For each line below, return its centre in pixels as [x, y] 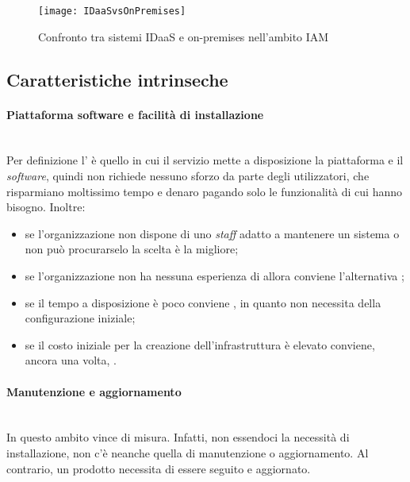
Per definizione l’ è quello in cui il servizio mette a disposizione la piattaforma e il [205, 160]
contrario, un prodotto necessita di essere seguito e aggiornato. [159, 468]
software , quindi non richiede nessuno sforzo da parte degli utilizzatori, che [188, 176]
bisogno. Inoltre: [46, 207]
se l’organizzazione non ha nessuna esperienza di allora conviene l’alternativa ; [215, 275]
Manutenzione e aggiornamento [94, 391]
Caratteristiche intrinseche [117, 79]
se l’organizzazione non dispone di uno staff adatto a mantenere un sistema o [212, 233]
